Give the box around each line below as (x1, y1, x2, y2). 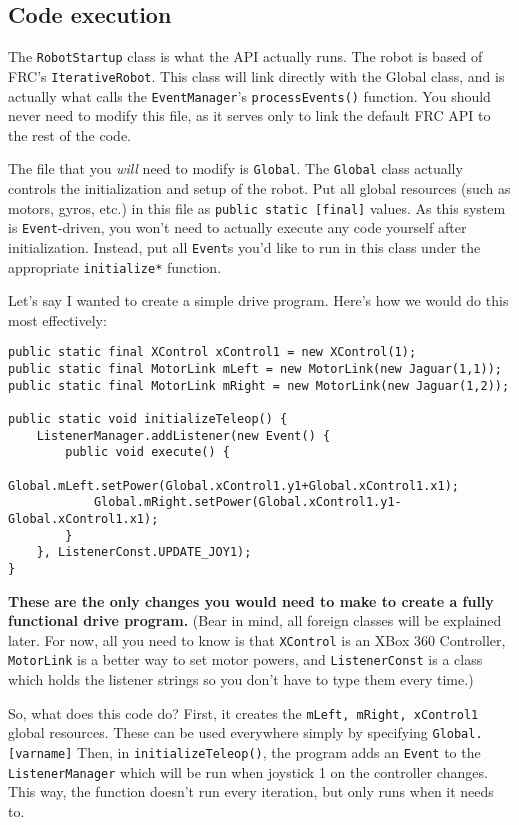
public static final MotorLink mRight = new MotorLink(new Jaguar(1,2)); (8, 378, 510, 393)
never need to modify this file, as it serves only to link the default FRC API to (8, 105, 491, 126)
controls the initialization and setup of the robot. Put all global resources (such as (8, 178, 511, 199)
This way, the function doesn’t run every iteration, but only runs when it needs (8, 781, 494, 802)
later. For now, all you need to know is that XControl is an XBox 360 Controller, (8, 629, 506, 650)
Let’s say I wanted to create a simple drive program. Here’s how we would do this (8, 290, 509, 311)
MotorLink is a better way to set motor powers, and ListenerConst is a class (8, 649, 483, 670)
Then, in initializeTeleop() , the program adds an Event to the (77, 742, 481, 763)
